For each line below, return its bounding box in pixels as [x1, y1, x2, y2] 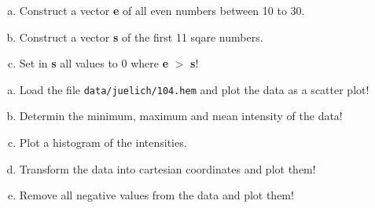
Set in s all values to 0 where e [19, 55, 169, 71]
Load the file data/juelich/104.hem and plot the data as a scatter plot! [19, 81, 369, 97]
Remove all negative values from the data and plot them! [19, 187, 294, 203]
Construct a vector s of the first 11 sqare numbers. [19, 28, 263, 45]
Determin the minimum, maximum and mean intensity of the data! [19, 108, 343, 124]
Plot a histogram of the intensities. [19, 134, 187, 151]
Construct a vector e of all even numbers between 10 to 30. [19, 2, 305, 18]
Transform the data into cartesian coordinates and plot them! [19, 160, 316, 177]
